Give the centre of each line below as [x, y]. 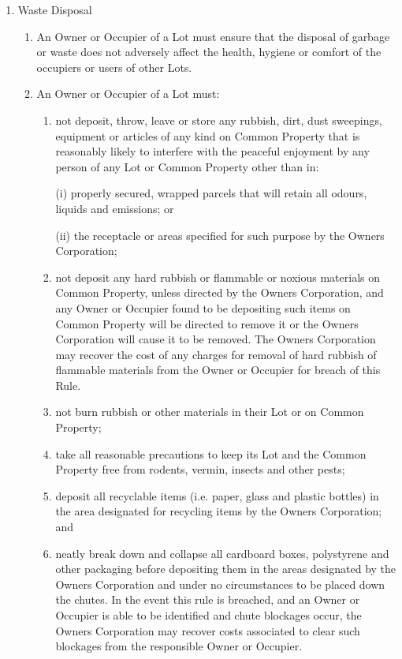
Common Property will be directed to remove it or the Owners [207, 323]
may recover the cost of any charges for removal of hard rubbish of [216, 354]
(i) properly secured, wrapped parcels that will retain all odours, [211, 193]
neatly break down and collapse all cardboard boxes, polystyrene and [222, 553]
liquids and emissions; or [115, 208]
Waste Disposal [55, 9]
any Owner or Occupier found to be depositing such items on [203, 307]
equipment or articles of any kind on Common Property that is [208, 135]
